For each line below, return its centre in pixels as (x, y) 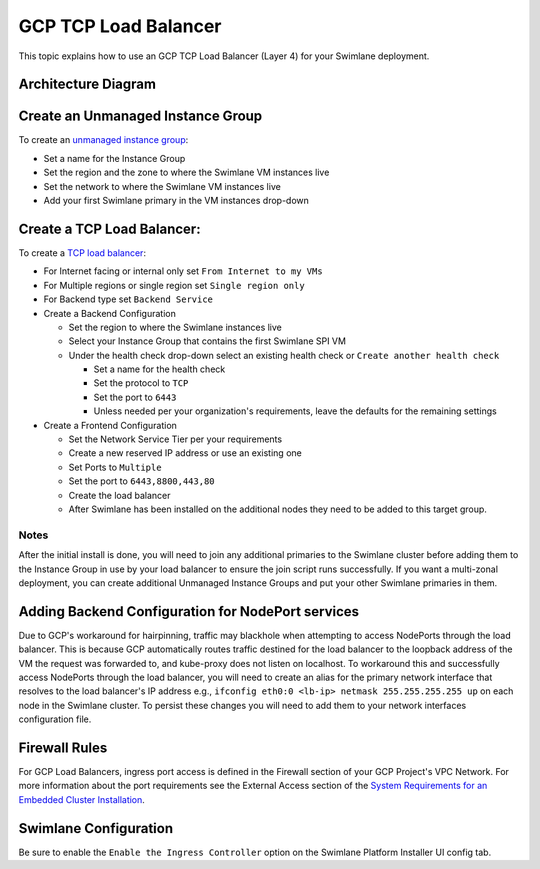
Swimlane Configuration (96, 828)
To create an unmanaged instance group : (103, 140)
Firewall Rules (63, 747)
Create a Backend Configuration (110, 313)
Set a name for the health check (159, 369)
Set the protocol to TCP (141, 383)
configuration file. (55, 719)
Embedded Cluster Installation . (81, 799)
